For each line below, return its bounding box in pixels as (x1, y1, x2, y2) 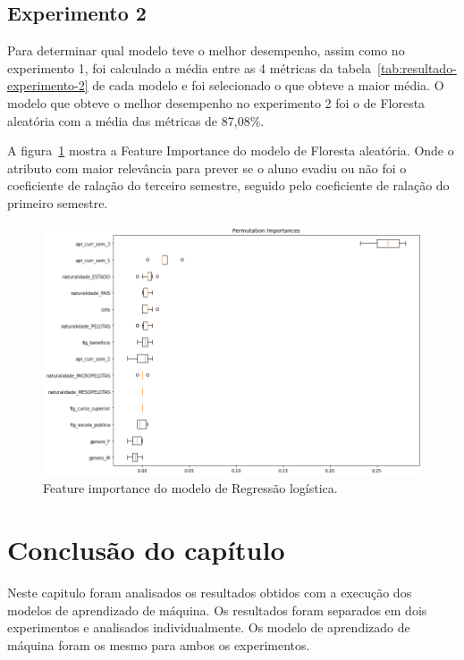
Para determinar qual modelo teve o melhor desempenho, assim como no (7, 41, 405, 60)
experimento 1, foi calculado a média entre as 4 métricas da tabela (7, 58, 372, 77)
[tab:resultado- (377, 58, 457, 77)
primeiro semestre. (7, 193, 108, 212)
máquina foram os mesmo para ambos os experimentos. (7, 635, 310, 654)
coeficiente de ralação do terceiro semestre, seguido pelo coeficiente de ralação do (7, 176, 450, 195)
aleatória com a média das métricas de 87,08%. (7, 111, 265, 129)
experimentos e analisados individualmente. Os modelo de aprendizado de (7, 618, 410, 637)
